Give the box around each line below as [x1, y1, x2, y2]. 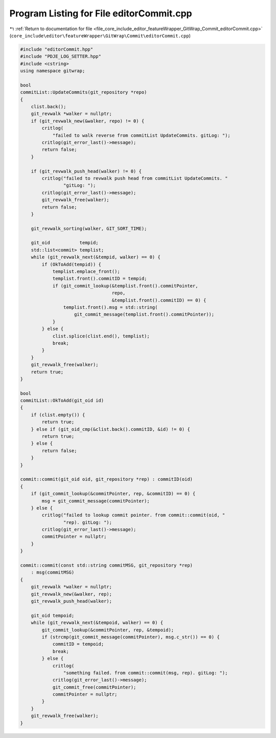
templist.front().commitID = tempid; [52, 276, 147, 282]
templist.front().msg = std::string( [63, 304, 158, 310]
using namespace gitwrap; [20, 68, 85, 74]
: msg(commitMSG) [31, 570, 75, 576]
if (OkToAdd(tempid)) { [41, 261, 102, 267]
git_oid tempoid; [31, 613, 75, 618]
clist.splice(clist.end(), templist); [52, 333, 150, 339]
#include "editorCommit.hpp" [20, 46, 94, 52]
